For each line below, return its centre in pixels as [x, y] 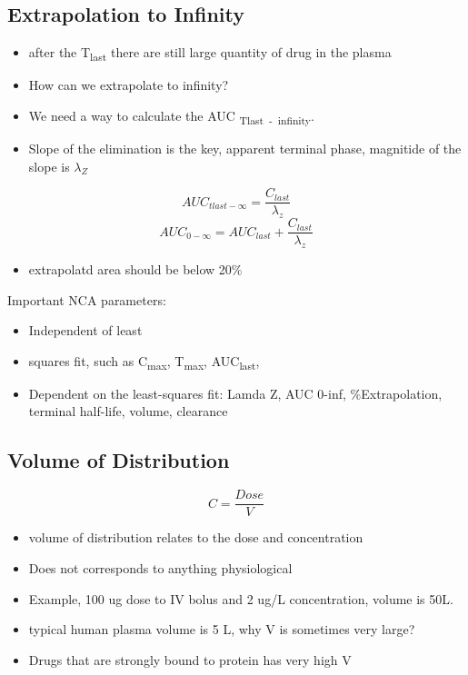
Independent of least [85, 330]
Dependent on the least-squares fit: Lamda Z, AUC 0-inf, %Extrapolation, [235, 393]
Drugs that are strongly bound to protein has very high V [190, 659]
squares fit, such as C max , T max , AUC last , [144, 362]
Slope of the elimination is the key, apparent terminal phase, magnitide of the [245, 149]
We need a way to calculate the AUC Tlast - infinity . [171, 116]
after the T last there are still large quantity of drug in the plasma [210, 53]
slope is [49, 166]
